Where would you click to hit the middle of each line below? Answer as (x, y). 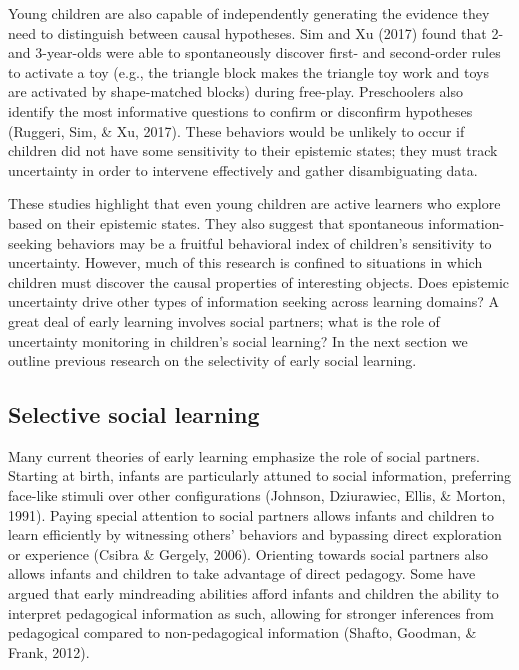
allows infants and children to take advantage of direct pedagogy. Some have (242, 573)
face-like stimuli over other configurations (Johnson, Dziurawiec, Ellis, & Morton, (257, 495)
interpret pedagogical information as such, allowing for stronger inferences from (251, 612)
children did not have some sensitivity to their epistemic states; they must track (253, 150)
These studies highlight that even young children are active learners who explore (254, 203)
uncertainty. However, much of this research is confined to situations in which (245, 262)
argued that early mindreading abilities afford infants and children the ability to (253, 593)
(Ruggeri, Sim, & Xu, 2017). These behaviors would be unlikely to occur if (236, 130)
